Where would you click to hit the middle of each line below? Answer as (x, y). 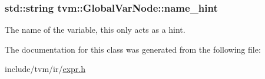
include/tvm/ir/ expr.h (45, 69)
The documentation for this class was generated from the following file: (133, 49)
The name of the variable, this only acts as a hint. (95, 30)
